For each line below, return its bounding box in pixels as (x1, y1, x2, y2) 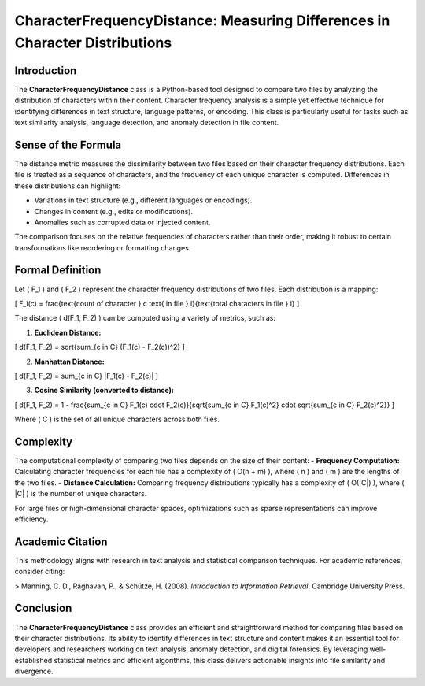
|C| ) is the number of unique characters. (14, 489, 147, 499)
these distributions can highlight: (14, 181, 121, 191)
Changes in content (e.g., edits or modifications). (34, 206, 193, 216)
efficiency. (14, 514, 49, 524)
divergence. (14, 666, 54, 677)
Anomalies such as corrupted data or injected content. (34, 217, 211, 227)
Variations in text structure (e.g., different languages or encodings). (34, 195, 253, 205)
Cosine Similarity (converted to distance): (34, 386, 175, 395)
